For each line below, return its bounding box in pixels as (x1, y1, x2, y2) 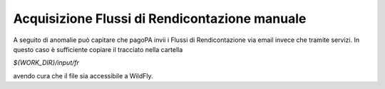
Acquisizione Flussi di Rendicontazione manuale (13, 11, 307, 26)
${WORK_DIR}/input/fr (13, 58, 80, 67)
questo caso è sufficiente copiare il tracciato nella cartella (13, 45, 183, 53)
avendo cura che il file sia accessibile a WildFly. (13, 71, 153, 80)
